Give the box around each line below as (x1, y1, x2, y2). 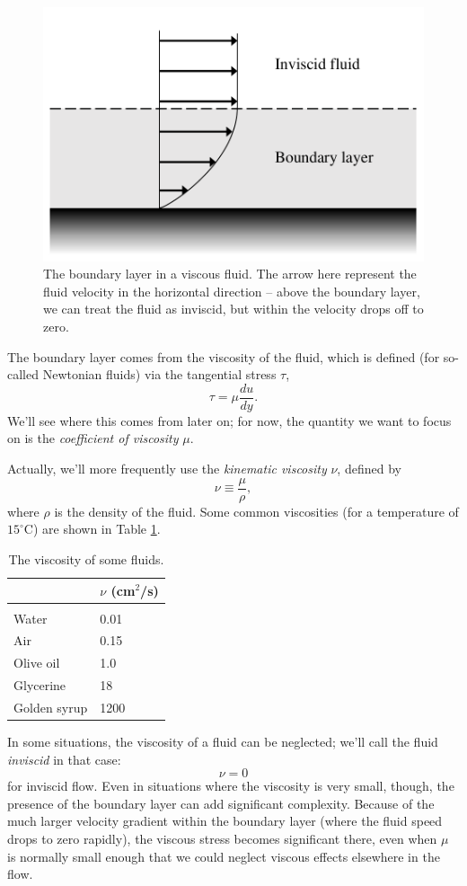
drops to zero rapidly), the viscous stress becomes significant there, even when (7, 829, 437, 848)
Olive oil (13, 653, 60, 672)
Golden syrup (13, 697, 88, 716)
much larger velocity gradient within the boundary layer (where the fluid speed (7, 811, 443, 830)
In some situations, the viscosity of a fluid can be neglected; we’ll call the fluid (7, 732, 438, 751)
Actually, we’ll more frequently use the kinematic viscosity (7, 459, 327, 478)
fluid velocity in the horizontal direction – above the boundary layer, (43, 281, 420, 300)
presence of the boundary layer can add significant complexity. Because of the (7, 793, 435, 812)
